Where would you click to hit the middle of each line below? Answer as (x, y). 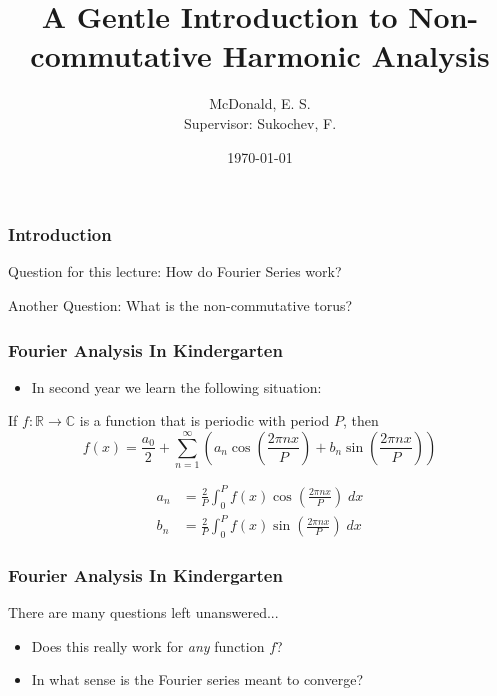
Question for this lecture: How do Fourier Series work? (175, 271)
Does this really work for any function (148, 645)
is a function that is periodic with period (204, 420)
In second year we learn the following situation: (176, 386)
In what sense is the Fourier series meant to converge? (197, 679)
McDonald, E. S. (260, 103)
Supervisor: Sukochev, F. (260, 122)
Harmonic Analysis (356, 55)
